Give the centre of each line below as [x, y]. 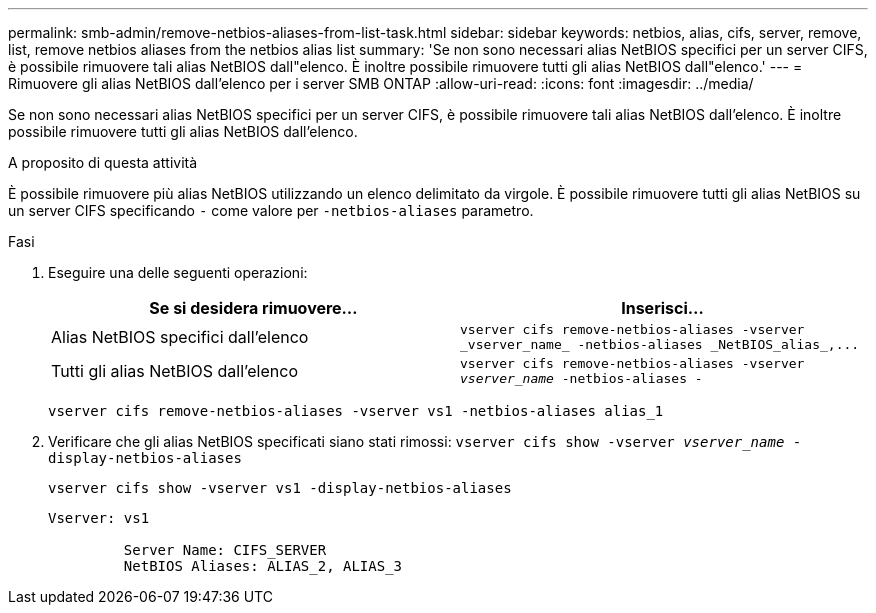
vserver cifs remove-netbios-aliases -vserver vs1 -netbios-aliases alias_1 [356, 411]
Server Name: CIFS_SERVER [225, 550]
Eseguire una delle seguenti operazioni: [178, 272]
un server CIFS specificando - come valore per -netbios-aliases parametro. [271, 210]
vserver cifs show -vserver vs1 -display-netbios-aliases [280, 488]
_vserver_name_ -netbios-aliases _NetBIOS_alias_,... [660, 344]
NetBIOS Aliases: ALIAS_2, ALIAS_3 [263, 566]
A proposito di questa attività [103, 162]
